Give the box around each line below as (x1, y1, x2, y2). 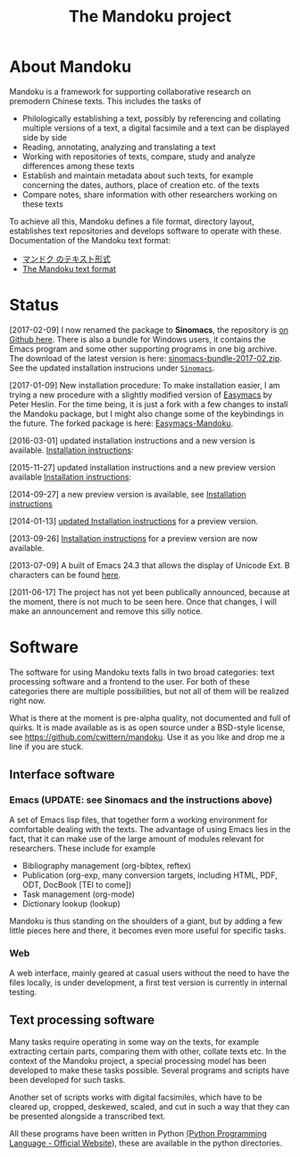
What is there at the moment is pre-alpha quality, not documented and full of (9, 712, 291, 723)
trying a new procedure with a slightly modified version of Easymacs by (9, 389, 272, 400)
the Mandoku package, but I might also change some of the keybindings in (9, 408, 284, 419)
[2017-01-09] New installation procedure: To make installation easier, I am (9, 379, 280, 390)
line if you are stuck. (9, 741, 84, 752)
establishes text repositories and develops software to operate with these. (9, 225, 282, 236)
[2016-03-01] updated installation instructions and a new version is (9, 435, 256, 446)
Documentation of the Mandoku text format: (9, 234, 171, 245)
